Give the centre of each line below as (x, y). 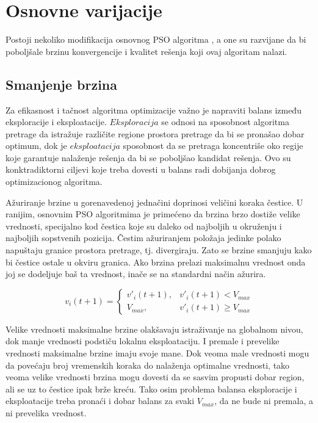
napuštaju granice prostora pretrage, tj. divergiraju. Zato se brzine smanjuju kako (159, 250)
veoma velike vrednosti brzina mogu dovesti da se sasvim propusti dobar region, (155, 377)
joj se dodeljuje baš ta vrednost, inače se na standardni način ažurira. (136, 274)
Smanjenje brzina (61, 84)
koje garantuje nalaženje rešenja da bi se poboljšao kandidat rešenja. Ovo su (148, 157)
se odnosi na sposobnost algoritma (225, 122)
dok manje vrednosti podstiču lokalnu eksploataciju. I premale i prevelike (143, 341)
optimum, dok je (36, 146)
